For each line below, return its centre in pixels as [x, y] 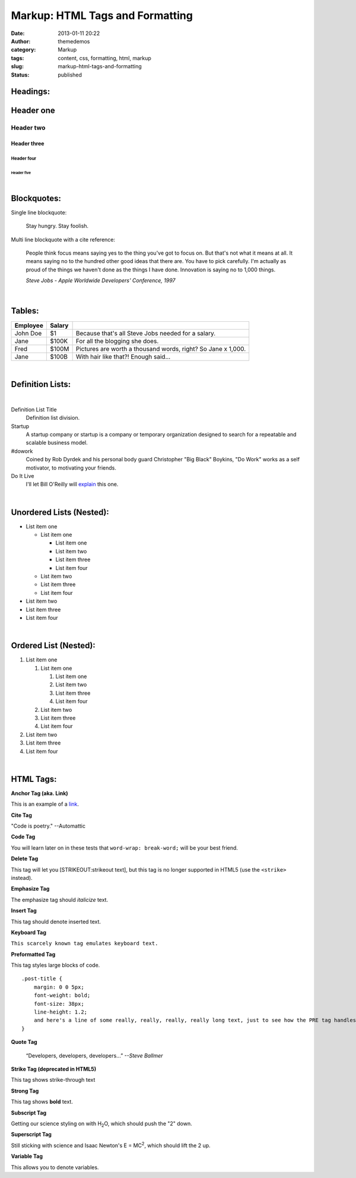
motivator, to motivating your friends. [71, 468]
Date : [18, 33]
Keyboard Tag [29, 932]
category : [23, 50]
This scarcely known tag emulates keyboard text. [85, 943]
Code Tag [23, 837]
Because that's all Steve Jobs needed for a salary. [146, 333]
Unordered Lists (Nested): [60, 512]
